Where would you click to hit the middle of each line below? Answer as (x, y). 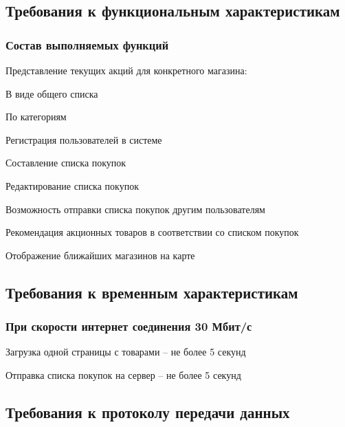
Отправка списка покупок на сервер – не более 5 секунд (123, 374)
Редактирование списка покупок (72, 185)
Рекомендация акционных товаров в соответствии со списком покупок (152, 232)
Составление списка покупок (66, 163)
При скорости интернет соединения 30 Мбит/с (129, 326)
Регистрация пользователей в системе (84, 139)
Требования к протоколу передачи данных (148, 412)
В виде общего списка (52, 93)
